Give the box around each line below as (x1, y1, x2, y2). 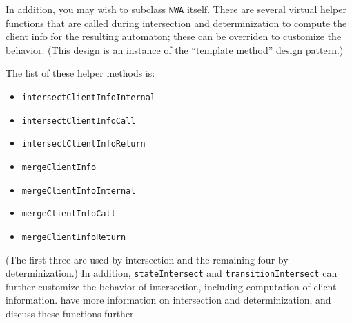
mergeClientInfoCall (21, 209, 116, 219)
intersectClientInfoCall (21, 116, 136, 126)
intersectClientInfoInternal (21, 93, 156, 103)
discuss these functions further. (6, 306, 137, 321)
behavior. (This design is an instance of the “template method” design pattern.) (6, 42, 344, 57)
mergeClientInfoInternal (21, 185, 136, 196)
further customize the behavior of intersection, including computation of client (6, 279, 337, 293)
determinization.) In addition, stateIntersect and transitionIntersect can (6, 266, 338, 280)
